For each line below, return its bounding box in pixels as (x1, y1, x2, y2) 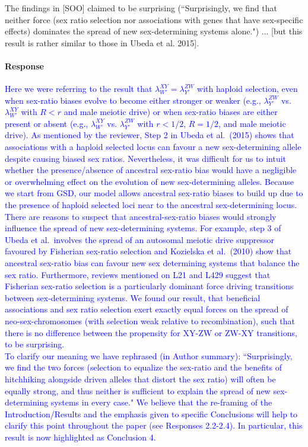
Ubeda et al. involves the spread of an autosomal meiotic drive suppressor (5, 233, 275, 245)
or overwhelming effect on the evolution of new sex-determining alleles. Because (5, 175, 294, 187)
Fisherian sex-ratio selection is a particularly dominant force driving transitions (5, 280, 294, 292)
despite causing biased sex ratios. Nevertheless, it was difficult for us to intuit (5, 152, 287, 164)
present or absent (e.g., (5, 117, 88, 129)
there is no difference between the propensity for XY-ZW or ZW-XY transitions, (5, 326, 297, 339)
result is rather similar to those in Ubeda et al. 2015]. (5, 36, 199, 49)
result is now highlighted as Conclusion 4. (5, 430, 156, 443)
